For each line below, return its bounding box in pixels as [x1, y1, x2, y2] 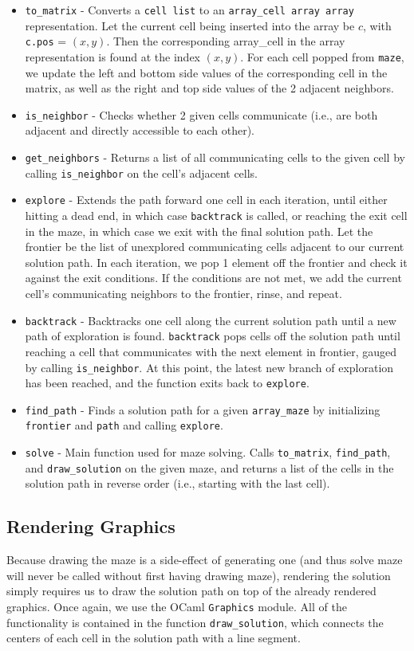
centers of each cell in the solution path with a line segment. [6, 629, 301, 646]
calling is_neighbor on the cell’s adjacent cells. [25, 164, 258, 181]
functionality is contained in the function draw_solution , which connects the [6, 614, 384, 630]
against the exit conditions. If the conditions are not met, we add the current [25, 269, 402, 286]
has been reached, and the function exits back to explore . [25, 375, 310, 391]
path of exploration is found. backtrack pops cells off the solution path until [25, 327, 400, 344]
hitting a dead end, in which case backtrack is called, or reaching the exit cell [25, 206, 408, 223]
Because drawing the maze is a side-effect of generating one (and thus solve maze [6, 551, 403, 568]
